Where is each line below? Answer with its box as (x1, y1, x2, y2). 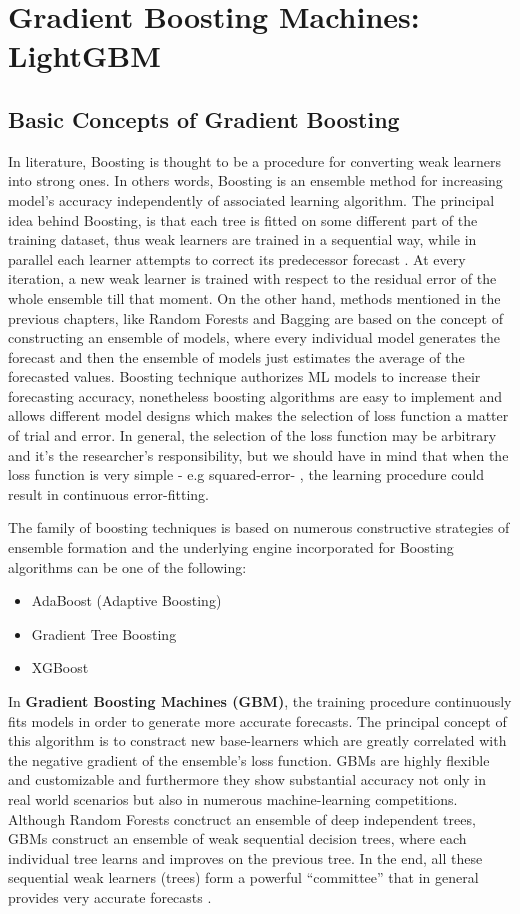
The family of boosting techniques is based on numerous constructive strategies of (8, 517, 510, 538)
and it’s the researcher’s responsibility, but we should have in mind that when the (8, 444, 509, 465)
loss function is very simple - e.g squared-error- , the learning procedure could (8, 464, 484, 485)
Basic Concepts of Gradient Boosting (8, 103, 400, 134)
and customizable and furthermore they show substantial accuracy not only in (8, 769, 487, 790)
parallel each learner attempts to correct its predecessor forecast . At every (8, 248, 466, 269)
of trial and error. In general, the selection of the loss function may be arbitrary (8, 425, 497, 446)
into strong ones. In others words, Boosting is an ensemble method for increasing (8, 170, 503, 191)
